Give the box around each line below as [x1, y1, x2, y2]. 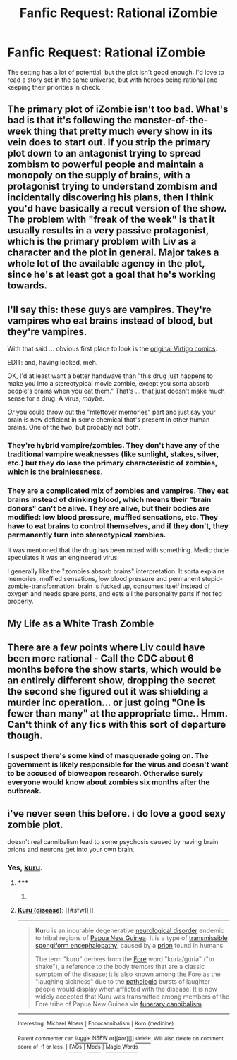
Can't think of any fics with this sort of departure [7, 719, 226, 731]
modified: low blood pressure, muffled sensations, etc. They [7, 512, 219, 522]
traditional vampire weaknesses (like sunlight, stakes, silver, [7, 449, 219, 459]
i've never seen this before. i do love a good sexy [7, 808, 226, 820]
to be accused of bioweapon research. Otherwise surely [7, 769, 203, 779]
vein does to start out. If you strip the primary [7, 136, 211, 149]
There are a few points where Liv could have [7, 642, 206, 654]
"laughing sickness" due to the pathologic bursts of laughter [35, 977, 211, 986]
